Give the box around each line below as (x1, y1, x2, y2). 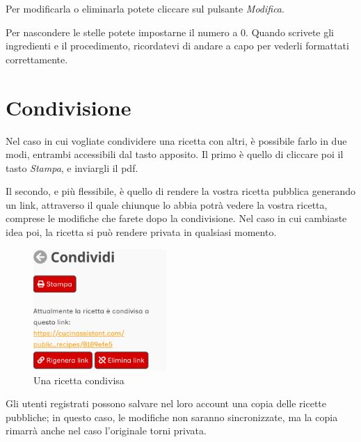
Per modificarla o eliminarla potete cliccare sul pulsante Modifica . (6, 1, 284, 15)
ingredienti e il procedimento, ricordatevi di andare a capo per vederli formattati (6, 38, 349, 53)
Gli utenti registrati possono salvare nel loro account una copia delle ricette (6, 396, 327, 411)
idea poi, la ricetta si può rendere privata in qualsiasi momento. (6, 225, 277, 239)
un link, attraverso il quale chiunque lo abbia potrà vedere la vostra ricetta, (6, 197, 328, 212)
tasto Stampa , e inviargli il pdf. (6, 160, 138, 175)
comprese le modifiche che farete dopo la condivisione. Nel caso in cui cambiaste (6, 211, 347, 226)
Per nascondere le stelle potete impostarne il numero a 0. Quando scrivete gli (6, 24, 334, 39)
